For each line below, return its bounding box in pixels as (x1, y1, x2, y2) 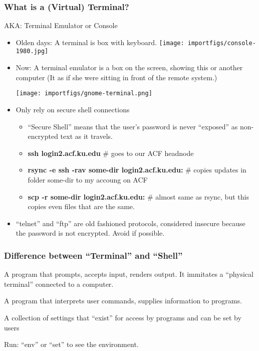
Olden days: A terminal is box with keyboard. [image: (16, 37, 184, 47)
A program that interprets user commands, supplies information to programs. (4, 295, 242, 306)
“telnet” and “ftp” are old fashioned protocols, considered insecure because (16, 218, 245, 228)
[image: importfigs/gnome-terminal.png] (16, 90, 152, 97)
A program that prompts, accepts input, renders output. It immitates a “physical (4, 269, 253, 279)
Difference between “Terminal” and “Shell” (4, 249, 183, 261)
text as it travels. (60, 131, 113, 141)
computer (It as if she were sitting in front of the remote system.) (16, 72, 217, 82)
